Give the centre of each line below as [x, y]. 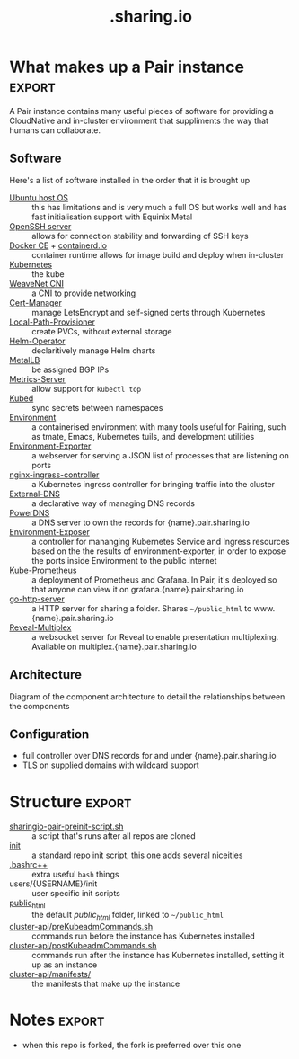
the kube [48, 274]
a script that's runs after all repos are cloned [114, 836]
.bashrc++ [28, 865]
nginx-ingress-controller [54, 475]
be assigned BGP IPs [70, 369]
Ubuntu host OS [39, 197]
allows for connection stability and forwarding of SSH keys [140, 236]
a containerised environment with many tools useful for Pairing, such [159, 427]
